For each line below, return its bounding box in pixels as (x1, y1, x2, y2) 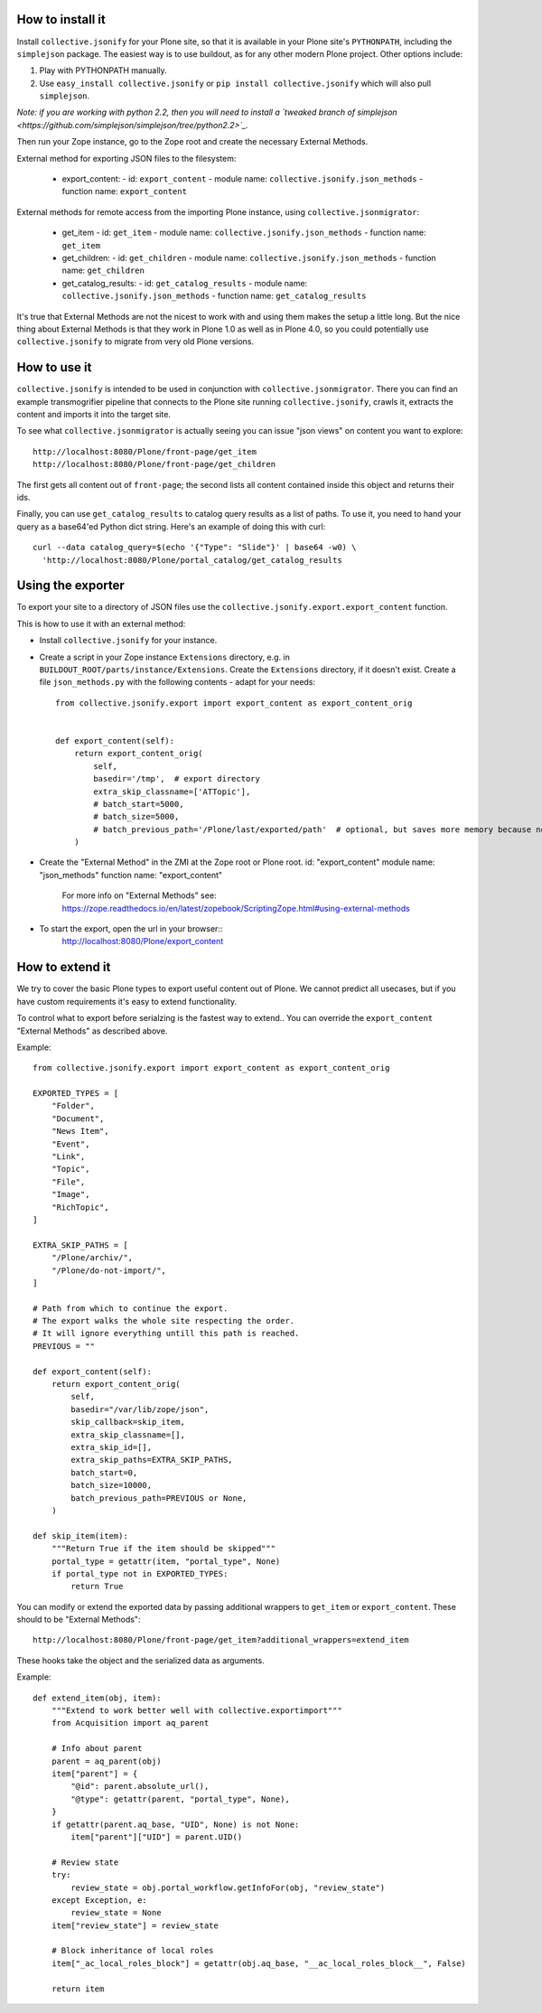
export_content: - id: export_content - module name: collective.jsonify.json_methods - (61, 173, 424, 184)
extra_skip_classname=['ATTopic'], (93, 786, 251, 797)
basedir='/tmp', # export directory (93, 773, 261, 784)
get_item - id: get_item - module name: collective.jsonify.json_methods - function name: (61, 227, 426, 239)
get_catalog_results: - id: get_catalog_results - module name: (61, 277, 308, 288)
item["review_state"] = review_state (51, 1920, 219, 1931)
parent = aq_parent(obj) (51, 1756, 162, 1766)
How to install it (16, 12, 106, 27)
